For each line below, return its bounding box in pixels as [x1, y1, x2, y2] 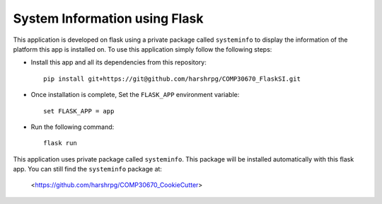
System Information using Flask [13, 11, 204, 26]
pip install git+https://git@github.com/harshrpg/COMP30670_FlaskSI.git [43, 74, 301, 83]
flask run [43, 139, 77, 147]
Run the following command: [30, 123, 115, 131]
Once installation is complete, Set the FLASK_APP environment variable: [30, 91, 240, 99]
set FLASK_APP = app [43, 107, 115, 115]
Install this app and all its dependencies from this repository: [30, 58, 207, 67]
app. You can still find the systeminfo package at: [13, 165, 163, 174]
